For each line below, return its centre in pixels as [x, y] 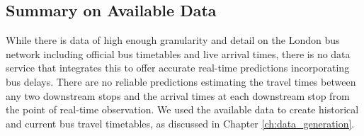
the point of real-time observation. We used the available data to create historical [182, 109]
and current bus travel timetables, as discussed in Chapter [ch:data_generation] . [180, 123]
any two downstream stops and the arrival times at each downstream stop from [178, 95]
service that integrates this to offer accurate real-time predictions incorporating [178, 68]
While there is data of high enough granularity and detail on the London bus [173, 40]
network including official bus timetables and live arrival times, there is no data [178, 53]
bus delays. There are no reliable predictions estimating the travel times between [181, 81]
